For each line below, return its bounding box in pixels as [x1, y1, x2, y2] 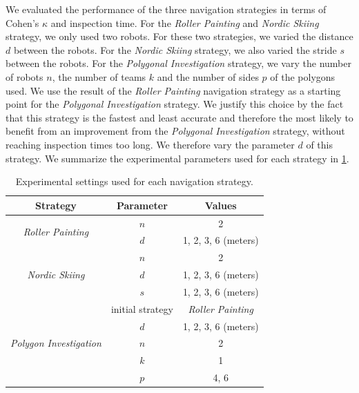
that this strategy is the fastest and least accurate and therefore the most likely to [6, 110, 353, 124]
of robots [6, 69, 43, 84]
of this [306, 137, 333, 151]
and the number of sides [157, 69, 259, 84]
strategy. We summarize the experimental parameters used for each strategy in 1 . [6, 151, 349, 165]
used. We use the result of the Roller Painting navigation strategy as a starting [6, 83, 341, 97]
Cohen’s [6, 15, 39, 30]
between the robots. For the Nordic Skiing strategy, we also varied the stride [13, 42, 337, 57]
